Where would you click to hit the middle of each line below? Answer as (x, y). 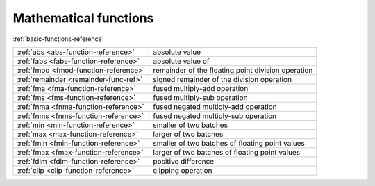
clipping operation (183, 170)
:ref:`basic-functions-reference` (58, 39)
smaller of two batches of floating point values (229, 143)
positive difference (184, 161)
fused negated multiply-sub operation (215, 116)
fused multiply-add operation (201, 88)
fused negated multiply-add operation (215, 106)
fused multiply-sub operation (200, 97)
